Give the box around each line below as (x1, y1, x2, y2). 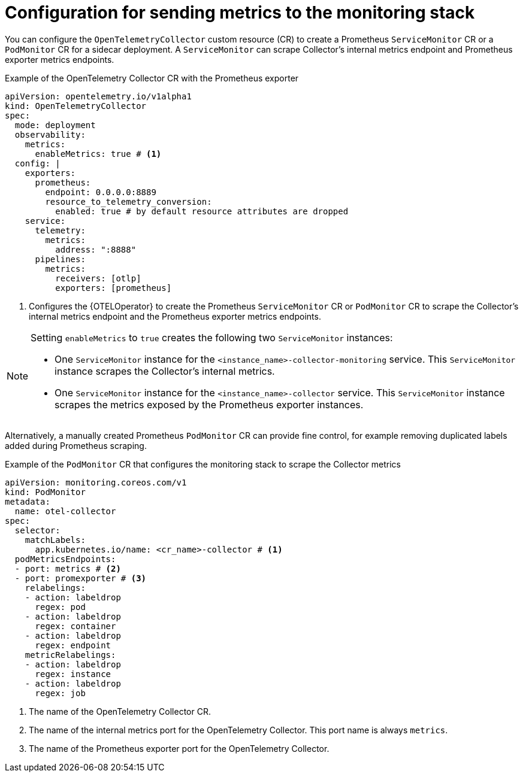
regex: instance (35, 669, 111, 679)
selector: (14, 525, 61, 535)
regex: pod (35, 602, 86, 612)
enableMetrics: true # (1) (35, 148, 162, 159)
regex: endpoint (35, 640, 111, 650)
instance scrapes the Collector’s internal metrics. (55, 365, 275, 377)
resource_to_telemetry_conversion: (45, 196, 212, 207)
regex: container (35, 621, 116, 631)
